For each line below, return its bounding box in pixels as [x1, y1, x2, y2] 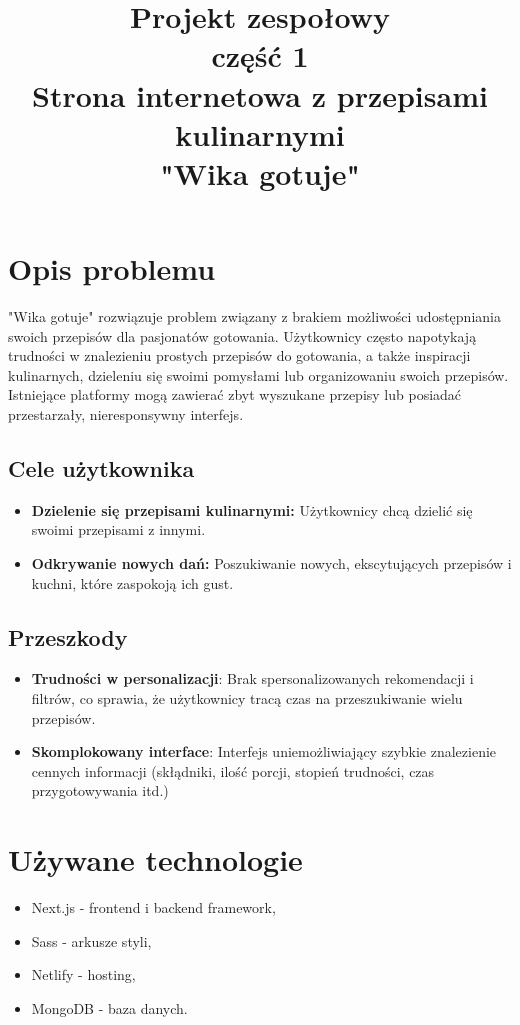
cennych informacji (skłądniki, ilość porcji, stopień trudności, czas [31, 760, 435, 781]
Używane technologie [8, 839, 303, 880]
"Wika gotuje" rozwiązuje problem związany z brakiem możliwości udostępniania [8, 306, 501, 327]
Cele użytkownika [8, 453, 195, 484]
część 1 [211, 35, 309, 76]
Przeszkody [8, 621, 128, 652]
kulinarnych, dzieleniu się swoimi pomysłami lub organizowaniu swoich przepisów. [8, 364, 509, 385]
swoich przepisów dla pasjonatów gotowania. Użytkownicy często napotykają [8, 325, 477, 346]
